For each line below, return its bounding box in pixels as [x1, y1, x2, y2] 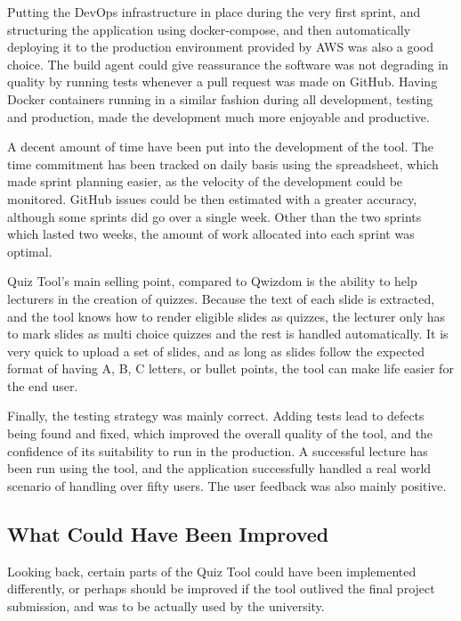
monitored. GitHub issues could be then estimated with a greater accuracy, [7, 189, 417, 208]
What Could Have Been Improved [7, 519, 329, 547]
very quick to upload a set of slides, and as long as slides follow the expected [7, 341, 425, 360]
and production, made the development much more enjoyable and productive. [7, 107, 430, 126]
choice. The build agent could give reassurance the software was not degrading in [7, 54, 449, 73]
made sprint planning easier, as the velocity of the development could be [7, 172, 403, 191]
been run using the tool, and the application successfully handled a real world [7, 459, 432, 478]
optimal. [7, 241, 53, 260]
